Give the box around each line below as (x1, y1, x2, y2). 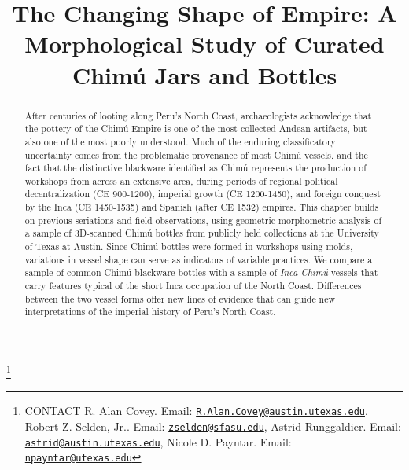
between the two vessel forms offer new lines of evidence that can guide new (24, 292, 336, 305)
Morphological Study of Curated (24, 28, 385, 60)
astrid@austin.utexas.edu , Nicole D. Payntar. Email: (24, 433, 292, 450)
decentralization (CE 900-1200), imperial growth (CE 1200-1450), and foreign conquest (24, 187, 381, 200)
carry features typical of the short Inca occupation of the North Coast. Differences (24, 279, 362, 292)
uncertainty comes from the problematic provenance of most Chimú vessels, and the (24, 148, 368, 161)
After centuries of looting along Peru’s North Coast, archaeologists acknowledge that (24, 108, 372, 122)
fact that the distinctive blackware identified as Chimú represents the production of (24, 161, 367, 174)
